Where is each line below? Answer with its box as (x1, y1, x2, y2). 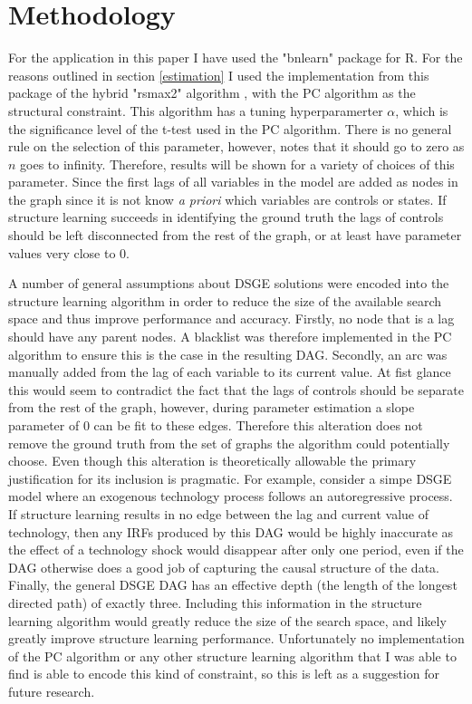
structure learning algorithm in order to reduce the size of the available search (8, 291, 442, 310)
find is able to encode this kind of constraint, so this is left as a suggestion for (8, 664, 439, 683)
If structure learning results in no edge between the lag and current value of (8, 504, 429, 523)
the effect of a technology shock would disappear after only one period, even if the (8, 540, 464, 559)
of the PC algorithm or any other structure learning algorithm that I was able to (8, 646, 457, 665)
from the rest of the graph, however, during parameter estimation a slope (8, 398, 415, 417)
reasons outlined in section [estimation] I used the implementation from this (8, 65, 429, 84)
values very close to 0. (8, 243, 130, 262)
